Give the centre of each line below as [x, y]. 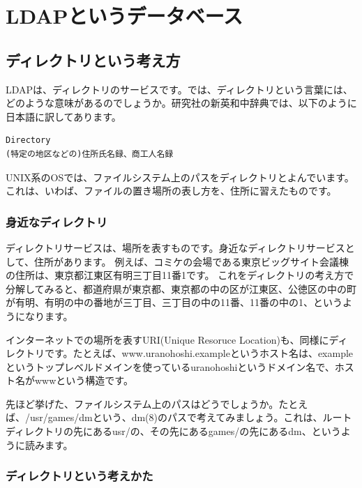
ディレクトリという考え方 [93, 60]
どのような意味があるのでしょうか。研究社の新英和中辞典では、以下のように [181, 103]
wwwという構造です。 [84, 380]
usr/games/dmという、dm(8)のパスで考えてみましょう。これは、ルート [191, 417]
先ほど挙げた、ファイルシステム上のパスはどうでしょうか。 [142, 403]
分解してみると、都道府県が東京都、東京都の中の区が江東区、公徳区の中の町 [181, 288]
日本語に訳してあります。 [63, 116]
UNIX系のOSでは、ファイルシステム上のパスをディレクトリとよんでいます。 [180, 177]
